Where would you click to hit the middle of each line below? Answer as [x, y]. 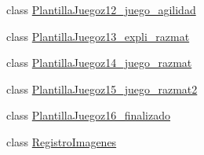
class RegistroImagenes [62, 141]
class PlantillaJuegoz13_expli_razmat [98, 36]
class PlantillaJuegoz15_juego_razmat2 [102, 89]
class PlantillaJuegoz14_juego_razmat [99, 63]
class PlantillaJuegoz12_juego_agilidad [101, 9]
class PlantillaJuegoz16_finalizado [89, 115]
